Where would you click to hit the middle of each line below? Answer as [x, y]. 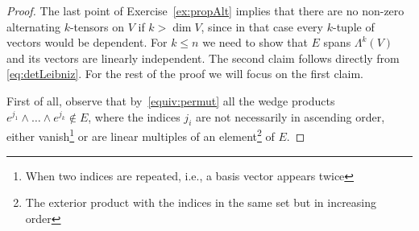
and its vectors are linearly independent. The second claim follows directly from [203, 58]
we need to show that [255, 42]
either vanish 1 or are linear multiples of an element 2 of [141, 135]
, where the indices [134, 116]
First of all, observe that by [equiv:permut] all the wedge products [171, 100]
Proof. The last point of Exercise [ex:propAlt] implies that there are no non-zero [205, 10]
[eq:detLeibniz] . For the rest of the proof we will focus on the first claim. [185, 74]
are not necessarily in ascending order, [290, 116]
